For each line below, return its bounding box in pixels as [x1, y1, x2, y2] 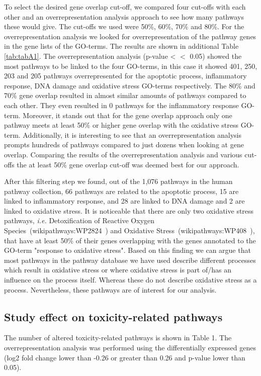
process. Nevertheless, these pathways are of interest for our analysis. [4, 284, 217, 295]
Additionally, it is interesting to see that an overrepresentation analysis [23, 129, 241, 140]
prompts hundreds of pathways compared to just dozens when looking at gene [4, 139, 244, 150]
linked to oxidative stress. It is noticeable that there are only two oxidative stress [4, 205, 254, 216]
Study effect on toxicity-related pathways [4, 309, 223, 324]
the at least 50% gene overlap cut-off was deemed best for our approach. [17, 159, 239, 169]
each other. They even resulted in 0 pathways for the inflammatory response [4, 100, 239, 110]
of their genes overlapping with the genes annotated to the [75, 235, 256, 245]
